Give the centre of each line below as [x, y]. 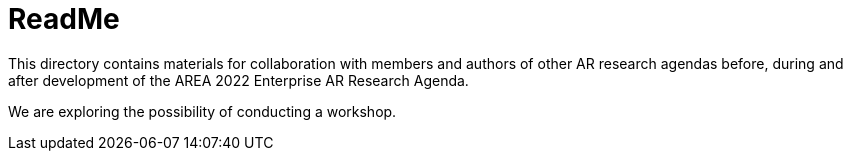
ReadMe [64, 19]
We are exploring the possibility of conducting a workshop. [202, 111]
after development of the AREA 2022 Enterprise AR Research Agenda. [238, 80]
